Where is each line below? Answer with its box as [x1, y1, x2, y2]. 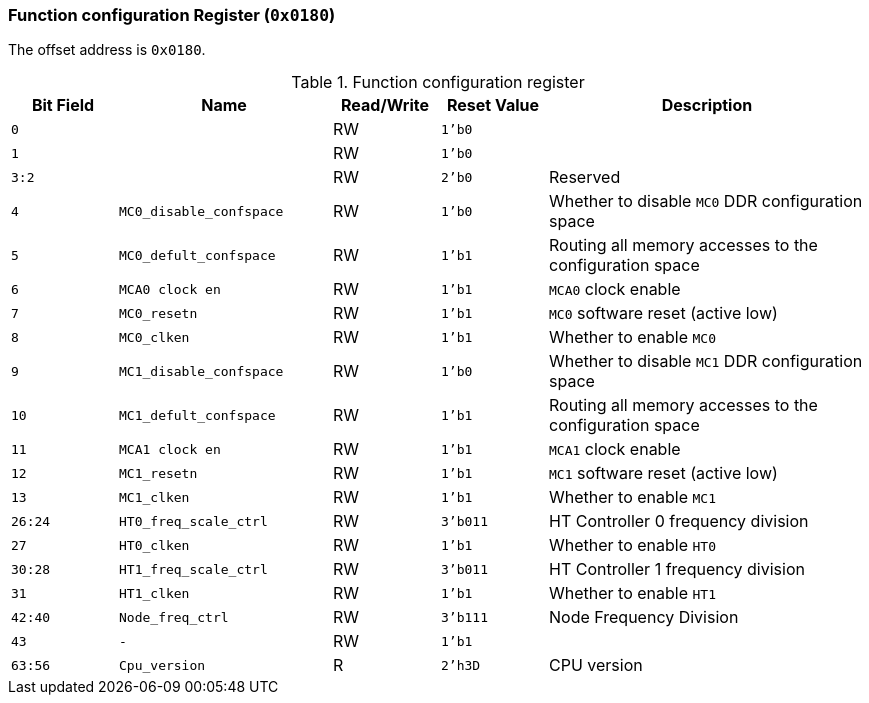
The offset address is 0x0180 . [8, 41, 206, 59]
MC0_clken [119, 329, 190, 345]
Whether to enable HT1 [549, 583, 717, 604]
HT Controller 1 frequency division [549, 559, 805, 580]
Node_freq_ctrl [119, 609, 229, 625]
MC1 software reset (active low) [549, 463, 778, 484]
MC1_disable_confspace [119, 363, 284, 379]
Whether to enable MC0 [549, 327, 717, 348]
